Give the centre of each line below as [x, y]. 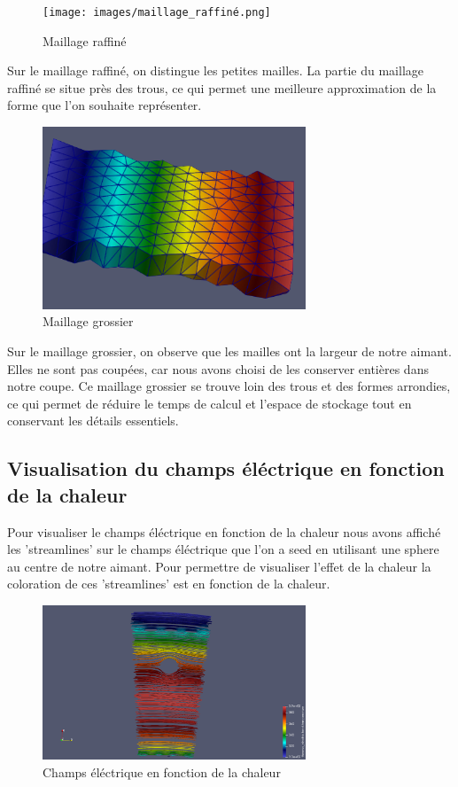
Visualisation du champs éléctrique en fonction [226, 468]
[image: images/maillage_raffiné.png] [157, 12]
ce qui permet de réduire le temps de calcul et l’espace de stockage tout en [210, 403]
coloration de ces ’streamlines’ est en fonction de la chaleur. [169, 584]
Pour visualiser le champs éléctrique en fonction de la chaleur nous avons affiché [224, 531]
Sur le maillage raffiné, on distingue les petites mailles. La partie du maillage [215, 70]
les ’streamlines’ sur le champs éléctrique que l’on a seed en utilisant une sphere [223, 549]
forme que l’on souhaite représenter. [105, 105]
